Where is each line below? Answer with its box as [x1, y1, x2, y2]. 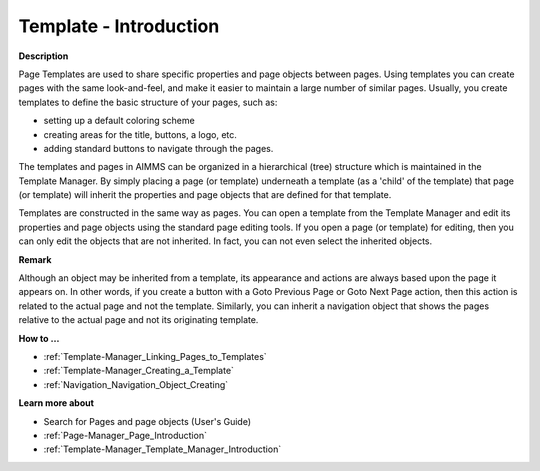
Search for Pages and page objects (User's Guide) [43, 415, 252, 427]
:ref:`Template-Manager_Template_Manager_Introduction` [43, 443, 282, 455]
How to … [18, 332, 60, 344]
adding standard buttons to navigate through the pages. [43, 142, 274, 154]
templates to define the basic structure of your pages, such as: [18, 96, 278, 108]
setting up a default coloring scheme [43, 115, 195, 127]
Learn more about [18, 397, 95, 409]
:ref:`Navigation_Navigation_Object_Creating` [43, 378, 229, 390]
